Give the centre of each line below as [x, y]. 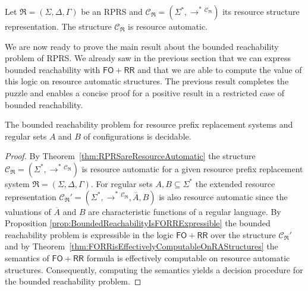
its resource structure [261, 11]
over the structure [243, 234]
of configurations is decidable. [137, 136]
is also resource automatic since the [223, 196]
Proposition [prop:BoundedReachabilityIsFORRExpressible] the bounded [138, 223]
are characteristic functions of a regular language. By [185, 211]
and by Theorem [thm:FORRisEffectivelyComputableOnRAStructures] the [142, 246]
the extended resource [235, 183]
